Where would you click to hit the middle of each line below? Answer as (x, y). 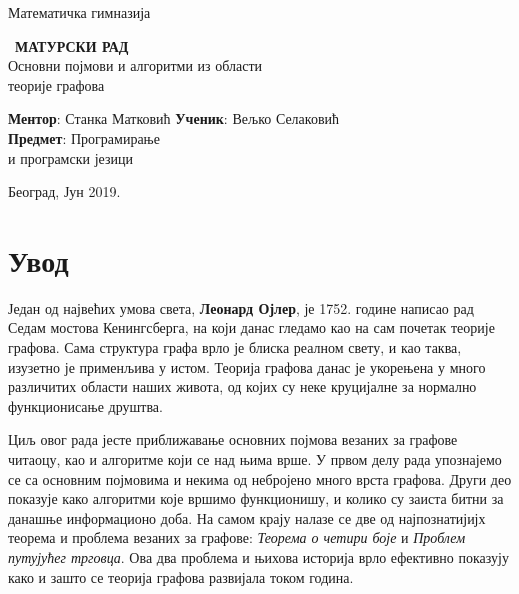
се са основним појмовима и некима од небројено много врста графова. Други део (260, 478)
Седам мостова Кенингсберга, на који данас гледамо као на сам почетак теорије (251, 327)
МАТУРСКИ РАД (72, 45)
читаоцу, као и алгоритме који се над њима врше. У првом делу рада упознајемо (255, 459)
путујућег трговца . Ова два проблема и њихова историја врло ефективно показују (258, 557)
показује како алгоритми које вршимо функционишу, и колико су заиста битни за (256, 498)
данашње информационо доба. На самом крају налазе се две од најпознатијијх (247, 517)
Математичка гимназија (79, 12)
